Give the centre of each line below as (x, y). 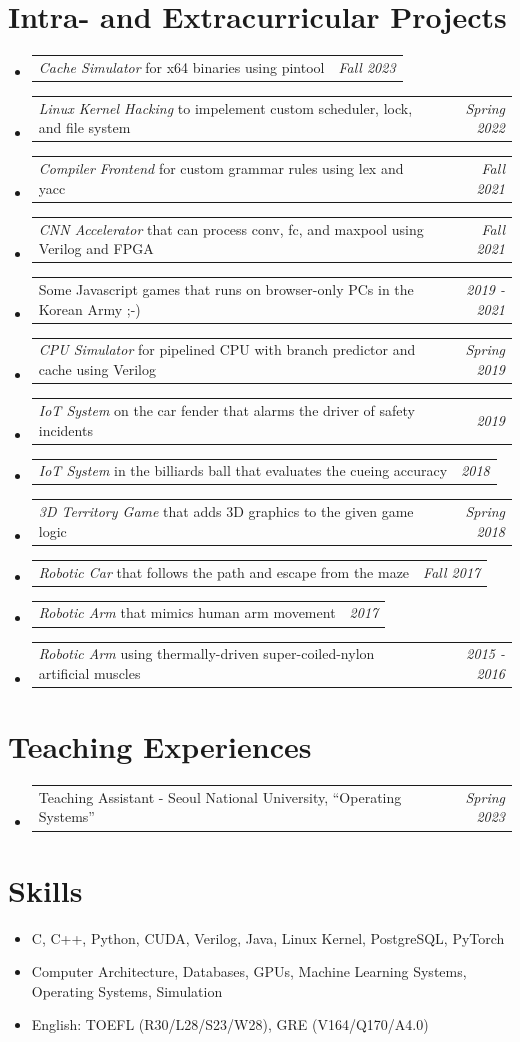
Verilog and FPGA (96, 248)
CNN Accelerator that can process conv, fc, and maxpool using (231, 228)
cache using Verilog (97, 369)
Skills (45, 889)
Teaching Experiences (160, 746)
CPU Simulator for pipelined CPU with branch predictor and (227, 349)
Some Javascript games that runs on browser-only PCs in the (226, 289)
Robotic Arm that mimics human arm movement (187, 612)
